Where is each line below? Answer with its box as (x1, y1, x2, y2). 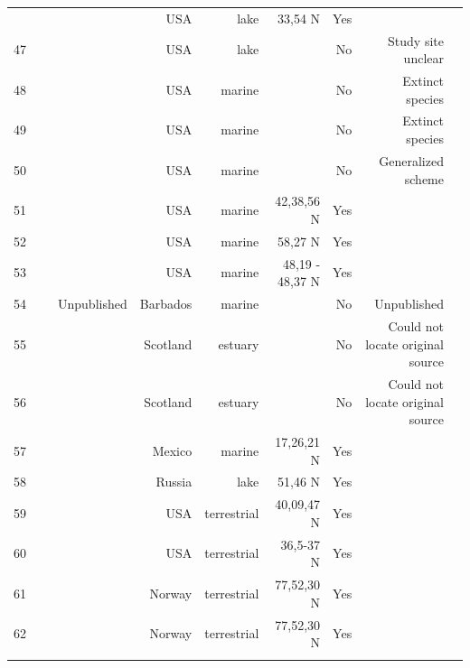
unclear (403, 49, 444, 68)
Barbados (139, 294, 193, 313)
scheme (404, 169, 444, 188)
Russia (155, 472, 193, 491)
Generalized (379, 151, 444, 170)
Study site (388, 31, 444, 50)
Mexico (152, 441, 193, 459)
